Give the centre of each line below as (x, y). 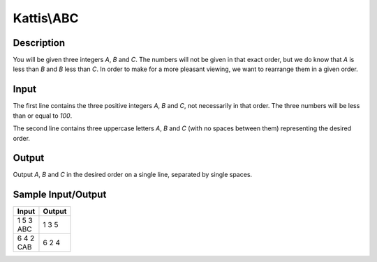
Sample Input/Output (60, 195)
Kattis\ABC (46, 18)
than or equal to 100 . (43, 116)
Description (39, 43)
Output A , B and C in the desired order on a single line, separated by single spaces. (133, 175)
